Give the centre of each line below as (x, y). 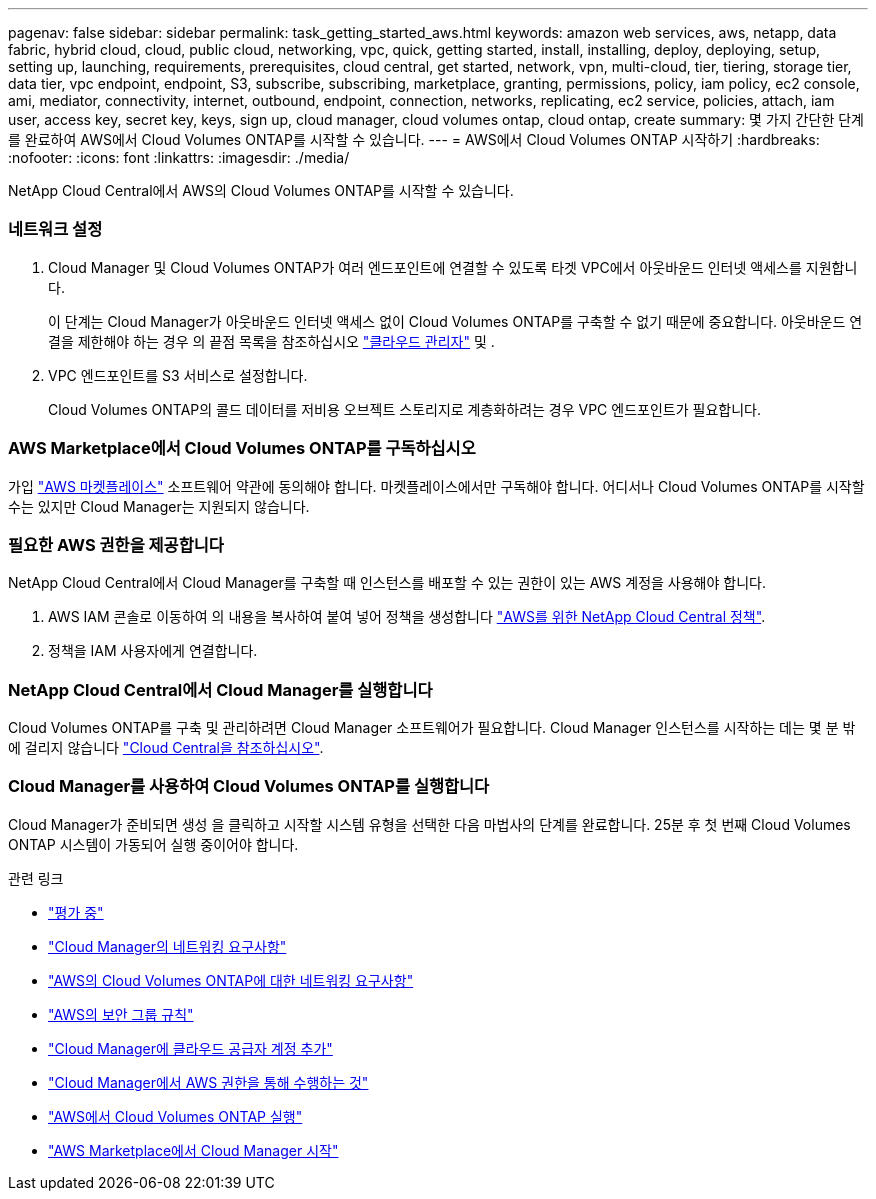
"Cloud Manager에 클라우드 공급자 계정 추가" (190, 1048)
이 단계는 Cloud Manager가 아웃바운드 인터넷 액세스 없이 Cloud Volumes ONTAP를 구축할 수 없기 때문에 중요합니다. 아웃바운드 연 (455, 321)
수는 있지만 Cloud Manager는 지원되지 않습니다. (159, 506)
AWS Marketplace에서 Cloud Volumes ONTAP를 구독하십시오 (242, 448)
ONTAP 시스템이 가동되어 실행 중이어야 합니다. (153, 844)
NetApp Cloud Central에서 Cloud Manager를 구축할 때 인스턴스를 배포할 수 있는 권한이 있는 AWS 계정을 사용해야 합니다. (387, 583)
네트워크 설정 (55, 229)
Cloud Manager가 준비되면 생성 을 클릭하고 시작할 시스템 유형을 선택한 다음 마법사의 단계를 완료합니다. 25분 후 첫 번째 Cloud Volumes (429, 824)
